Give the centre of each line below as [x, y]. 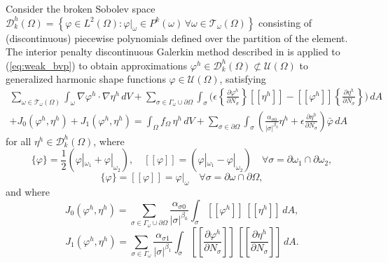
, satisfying [243, 79]
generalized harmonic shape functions [86, 79]
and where [28, 192]
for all [19, 141]
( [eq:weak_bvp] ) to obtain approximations [97, 65]
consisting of [285, 22]
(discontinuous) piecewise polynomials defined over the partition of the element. [177, 38]
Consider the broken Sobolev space [81, 8]
